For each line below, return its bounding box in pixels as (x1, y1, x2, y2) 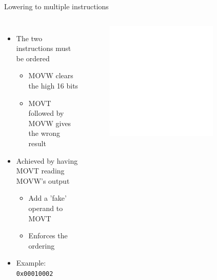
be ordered (16, 52, 50, 63)
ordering (28, 240, 55, 251)
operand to (28, 202, 63, 213)
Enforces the (28, 230, 68, 241)
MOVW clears (28, 70, 73, 81)
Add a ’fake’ (28, 192, 67, 203)
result (28, 137, 46, 148)
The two (16, 32, 43, 43)
